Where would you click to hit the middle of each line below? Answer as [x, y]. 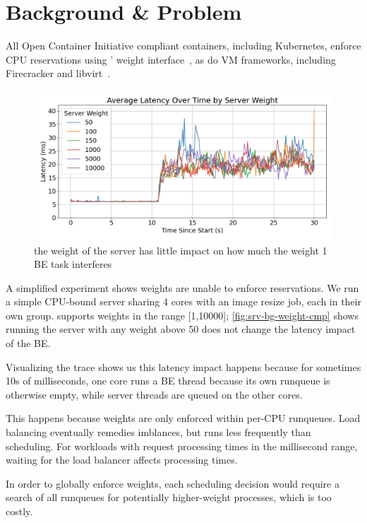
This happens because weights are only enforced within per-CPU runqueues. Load [183, 418]
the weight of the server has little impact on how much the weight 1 [181, 250]
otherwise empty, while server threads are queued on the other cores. [154, 394]
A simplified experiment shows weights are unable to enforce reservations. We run [182, 287]
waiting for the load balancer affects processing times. [122, 460]
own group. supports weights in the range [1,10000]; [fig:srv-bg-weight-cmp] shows [182, 315]
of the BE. [28, 343]
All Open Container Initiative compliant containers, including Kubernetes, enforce [183, 46]
